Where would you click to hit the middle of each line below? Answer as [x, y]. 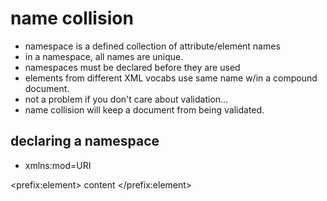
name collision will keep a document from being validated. [144, 109]
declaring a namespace [85, 141]
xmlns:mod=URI [58, 165]
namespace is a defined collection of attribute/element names [152, 46]
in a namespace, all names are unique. [104, 56]
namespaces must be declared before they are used [132, 67]
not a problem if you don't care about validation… [126, 99]
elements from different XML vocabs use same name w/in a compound [171, 78]
